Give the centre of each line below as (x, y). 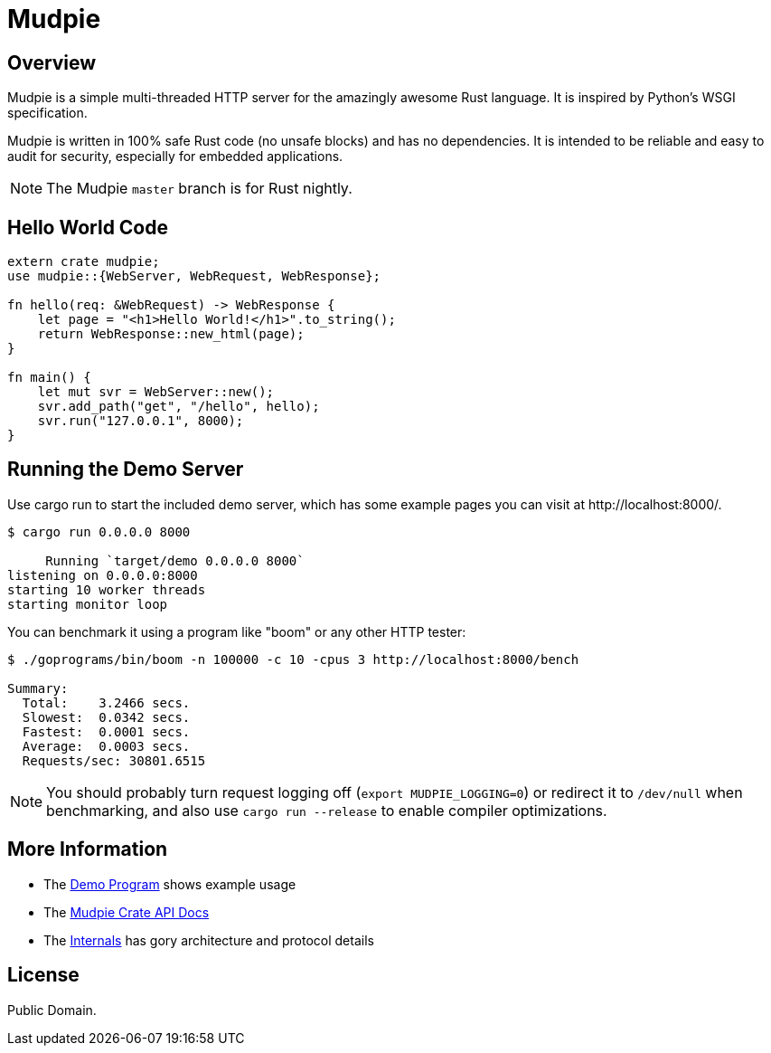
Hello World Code (88, 227)
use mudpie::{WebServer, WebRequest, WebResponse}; (194, 276)
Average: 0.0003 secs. (106, 746)
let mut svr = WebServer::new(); (156, 392)
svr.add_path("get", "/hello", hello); (179, 407)
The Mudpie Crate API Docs (127, 912)
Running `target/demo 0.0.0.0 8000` (175, 560)
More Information (88, 849)
